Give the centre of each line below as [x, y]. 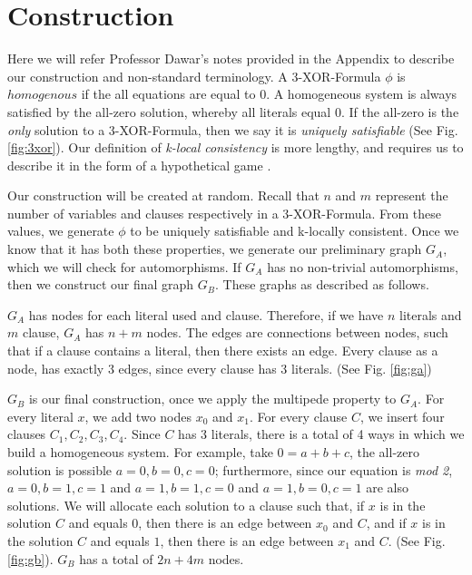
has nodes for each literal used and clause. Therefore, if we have [206, 314]
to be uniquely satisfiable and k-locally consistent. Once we [295, 231]
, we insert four [402, 416]
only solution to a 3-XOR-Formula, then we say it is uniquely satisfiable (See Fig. [233, 129]
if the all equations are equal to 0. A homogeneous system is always [269, 94]
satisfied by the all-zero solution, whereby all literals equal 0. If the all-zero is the [233, 111]
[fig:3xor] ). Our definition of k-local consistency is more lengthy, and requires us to [236, 147]
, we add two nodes [138, 416]
